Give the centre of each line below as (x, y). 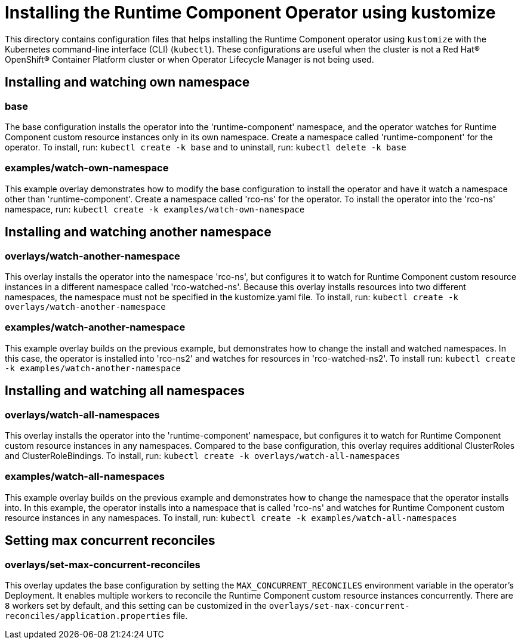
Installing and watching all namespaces (125, 391)
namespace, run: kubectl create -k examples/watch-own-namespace (155, 209)
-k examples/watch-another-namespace (93, 368)
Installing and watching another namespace (138, 232)
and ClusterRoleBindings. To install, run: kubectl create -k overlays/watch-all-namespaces (203, 455)
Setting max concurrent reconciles (110, 541)
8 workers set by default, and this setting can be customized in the (136, 605)
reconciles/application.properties (88, 616)
